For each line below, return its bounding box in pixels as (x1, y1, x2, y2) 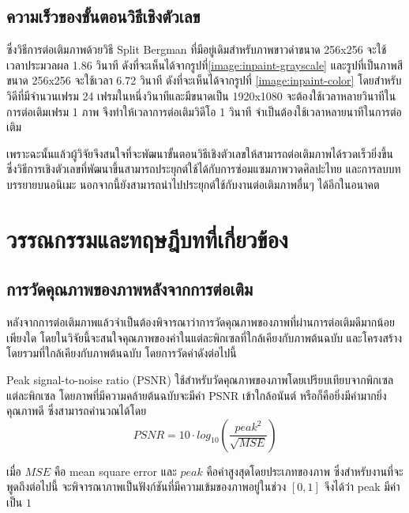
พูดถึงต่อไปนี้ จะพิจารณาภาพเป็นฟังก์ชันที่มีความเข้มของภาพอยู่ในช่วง (6, 478, 287, 495)
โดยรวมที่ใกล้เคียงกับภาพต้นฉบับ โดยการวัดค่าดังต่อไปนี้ (6, 345, 237, 361)
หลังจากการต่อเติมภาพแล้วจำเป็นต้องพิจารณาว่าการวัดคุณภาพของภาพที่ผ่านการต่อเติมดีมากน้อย (6, 314, 395, 330)
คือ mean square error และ (54, 462, 177, 479)
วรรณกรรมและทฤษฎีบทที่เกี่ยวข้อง (6, 222, 288, 255)
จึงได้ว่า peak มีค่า (324, 478, 400, 495)
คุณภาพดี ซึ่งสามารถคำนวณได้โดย (6, 402, 147, 419)
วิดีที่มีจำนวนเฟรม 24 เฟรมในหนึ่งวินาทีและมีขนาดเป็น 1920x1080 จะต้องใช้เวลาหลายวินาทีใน (6, 87, 396, 104)
